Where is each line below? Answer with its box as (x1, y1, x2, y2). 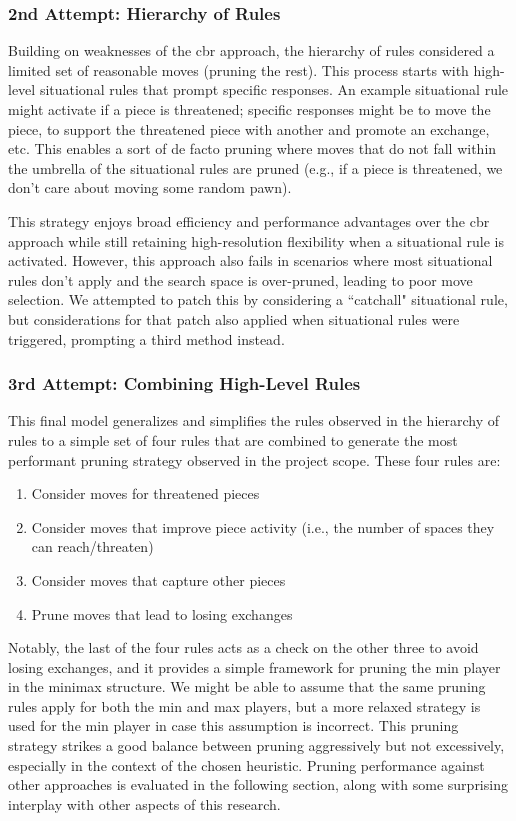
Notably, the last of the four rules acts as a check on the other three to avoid (8, 637, 479, 658)
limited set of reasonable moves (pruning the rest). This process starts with (8, 59, 469, 80)
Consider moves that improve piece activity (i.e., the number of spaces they (31, 516, 495, 537)
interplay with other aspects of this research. (8, 793, 281, 814)
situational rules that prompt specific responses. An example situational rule (39, 79, 509, 100)
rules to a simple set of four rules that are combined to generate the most (8, 429, 458, 450)
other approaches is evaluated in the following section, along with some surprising (8, 774, 508, 795)
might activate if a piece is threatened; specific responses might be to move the (8, 99, 491, 119)
